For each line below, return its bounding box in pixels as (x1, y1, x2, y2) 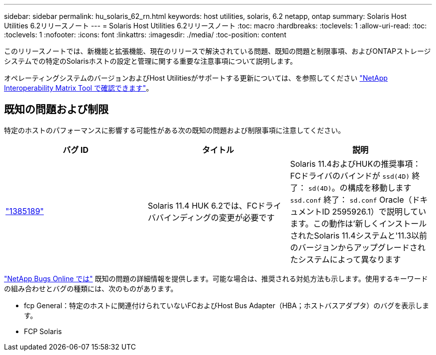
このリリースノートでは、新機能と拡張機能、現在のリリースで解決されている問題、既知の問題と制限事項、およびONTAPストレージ (4, 47, 431, 55)
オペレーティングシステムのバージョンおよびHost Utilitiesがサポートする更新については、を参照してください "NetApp (4, 74, 388, 82)
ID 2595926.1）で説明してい (322, 206, 427, 217)
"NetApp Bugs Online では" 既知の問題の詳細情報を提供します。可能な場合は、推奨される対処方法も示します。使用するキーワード (4, 274, 428, 283)
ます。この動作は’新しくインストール (290, 218, 427, 229)
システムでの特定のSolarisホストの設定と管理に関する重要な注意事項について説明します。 (4, 57, 297, 65)
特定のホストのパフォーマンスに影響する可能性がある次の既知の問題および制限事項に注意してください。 (4, 125, 345, 134)
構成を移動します (347, 182, 412, 193)
